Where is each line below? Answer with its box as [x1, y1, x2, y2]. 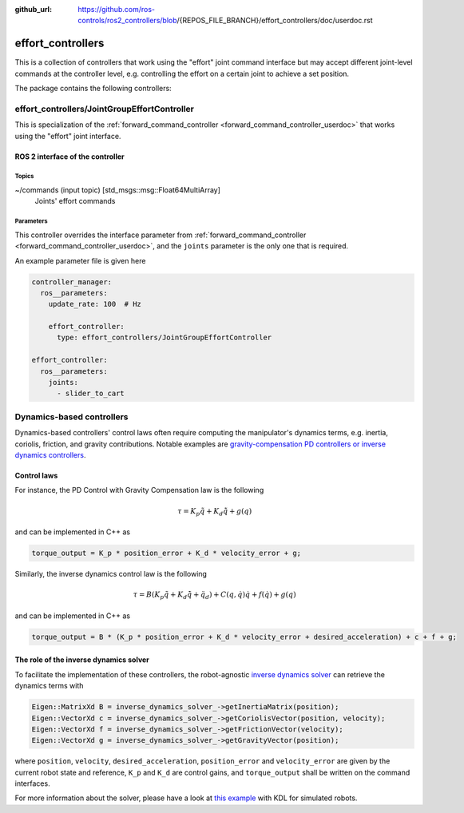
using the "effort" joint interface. [14, 131, 121, 141]
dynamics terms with [14, 681, 84, 691]
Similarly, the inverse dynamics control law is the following [14, 569, 208, 579]
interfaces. [14, 779, 51, 788]
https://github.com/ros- [77, 5, 156, 14]
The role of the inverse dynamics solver [14, 655, 149, 664]
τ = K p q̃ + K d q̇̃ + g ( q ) [176, 506, 252, 518]
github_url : [14, 5, 52, 14]
